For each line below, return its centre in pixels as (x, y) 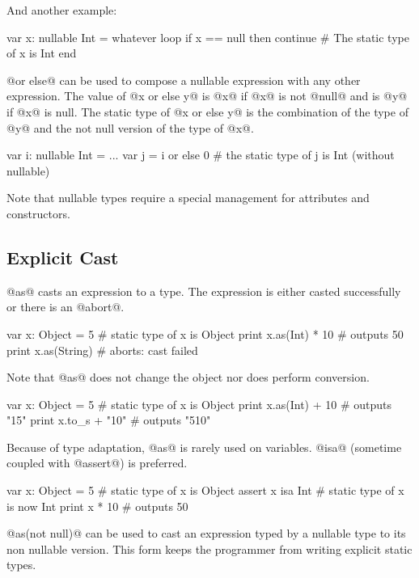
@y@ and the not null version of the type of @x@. (130, 127)
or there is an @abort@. (66, 307)
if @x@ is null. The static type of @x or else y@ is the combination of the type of (207, 111)
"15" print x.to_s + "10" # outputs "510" (109, 420)
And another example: (62, 10)
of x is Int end (42, 53)
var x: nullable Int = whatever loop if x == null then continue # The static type (208, 37)
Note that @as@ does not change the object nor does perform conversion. (188, 377)
